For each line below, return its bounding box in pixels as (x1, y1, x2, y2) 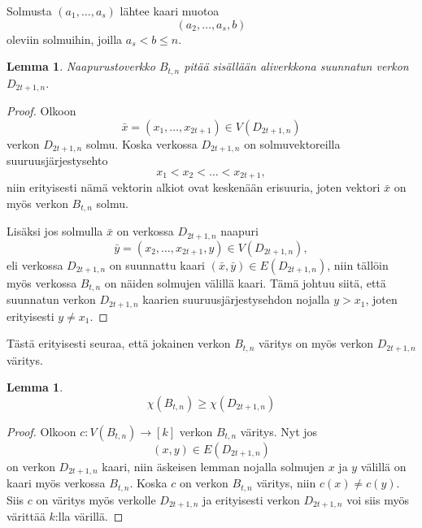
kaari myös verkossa (7, 474, 106, 491)
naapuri (220, 223, 259, 240)
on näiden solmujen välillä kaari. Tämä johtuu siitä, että (104, 274, 386, 291)
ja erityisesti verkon (202, 491, 300, 508)
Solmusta (7, 2, 52, 19)
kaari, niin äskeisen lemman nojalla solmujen (102, 457, 325, 474)
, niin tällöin (327, 256, 389, 273)
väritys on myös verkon (259, 335, 374, 352)
